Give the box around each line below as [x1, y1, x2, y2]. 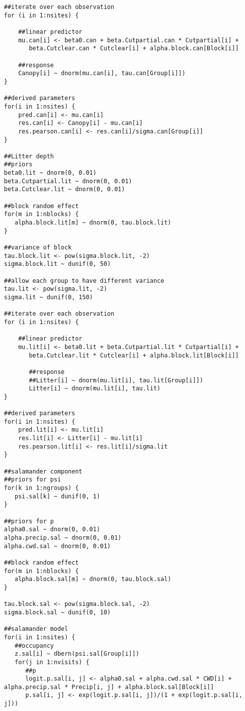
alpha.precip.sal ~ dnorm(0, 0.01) [4, 534, 122, 541]
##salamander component [4, 468, 82, 475]
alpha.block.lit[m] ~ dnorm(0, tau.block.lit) [14, 219, 171, 227]
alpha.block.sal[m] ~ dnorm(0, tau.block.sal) [14, 576, 171, 583]
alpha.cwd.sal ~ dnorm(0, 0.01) [4, 542, 111, 550]
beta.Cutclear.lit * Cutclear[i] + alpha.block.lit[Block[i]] [29, 352, 239, 359]
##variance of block [4, 244, 72, 251]
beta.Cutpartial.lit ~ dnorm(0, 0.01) [4, 177, 132, 185]
